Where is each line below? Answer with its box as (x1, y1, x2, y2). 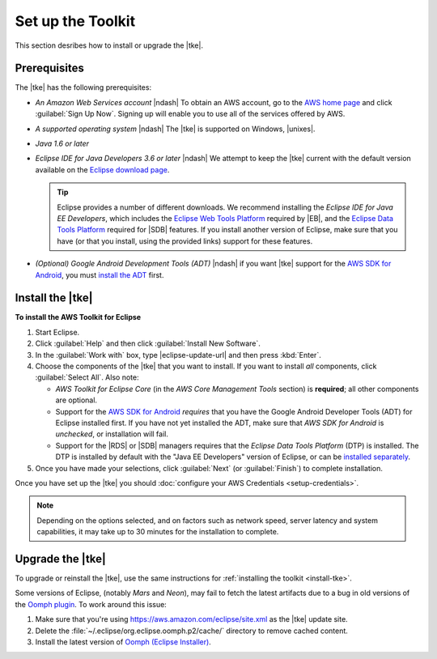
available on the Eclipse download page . (35, 164, 170, 174)
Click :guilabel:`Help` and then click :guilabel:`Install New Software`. (35, 338, 261, 348)
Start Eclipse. (35, 327, 80, 337)
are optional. (55, 395, 97, 405)
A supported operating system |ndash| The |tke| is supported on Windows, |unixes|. (35, 124, 316, 134)
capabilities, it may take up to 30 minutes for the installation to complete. (36, 527, 279, 537)
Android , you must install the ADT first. (35, 270, 164, 279)
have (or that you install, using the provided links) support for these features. (57, 236, 313, 246)
